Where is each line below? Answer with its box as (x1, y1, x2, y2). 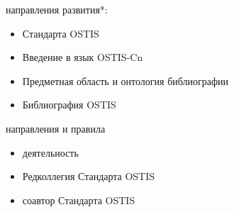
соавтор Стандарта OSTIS (22, 192, 135, 207)
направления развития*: (6, 2, 108, 16)
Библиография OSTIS (22, 97, 116, 112)
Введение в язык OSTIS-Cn (22, 50, 143, 65)
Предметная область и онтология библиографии (22, 73, 229, 88)
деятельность (22, 145, 79, 160)
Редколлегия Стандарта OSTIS (22, 169, 155, 184)
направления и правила (6, 121, 106, 135)
